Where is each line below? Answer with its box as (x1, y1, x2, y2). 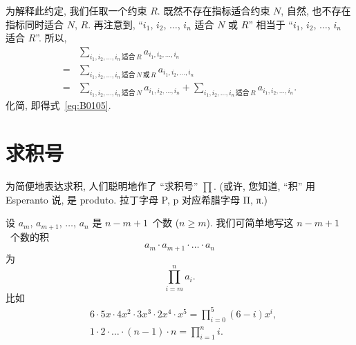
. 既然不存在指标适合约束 (157, 3, 270, 17)
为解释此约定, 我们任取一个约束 (6, 3, 147, 17)
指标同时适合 (6, 17, 64, 31)
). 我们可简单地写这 (206, 215, 294, 230)
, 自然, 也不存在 (281, 3, 351, 17)
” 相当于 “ (248, 17, 293, 31)
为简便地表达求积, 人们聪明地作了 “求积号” (6, 179, 198, 193)
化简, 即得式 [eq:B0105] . (6, 98, 111, 112)
